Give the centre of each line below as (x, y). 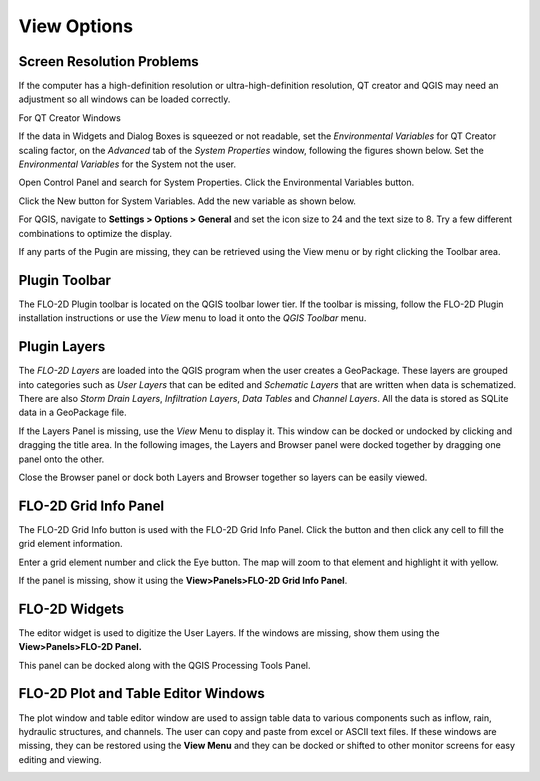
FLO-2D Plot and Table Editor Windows (141, 693)
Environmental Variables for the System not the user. (127, 164)
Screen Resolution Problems (108, 61)
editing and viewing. (60, 759)
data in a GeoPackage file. (72, 412)
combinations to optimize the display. (95, 233)
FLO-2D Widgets (71, 608)
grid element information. (70, 544)
